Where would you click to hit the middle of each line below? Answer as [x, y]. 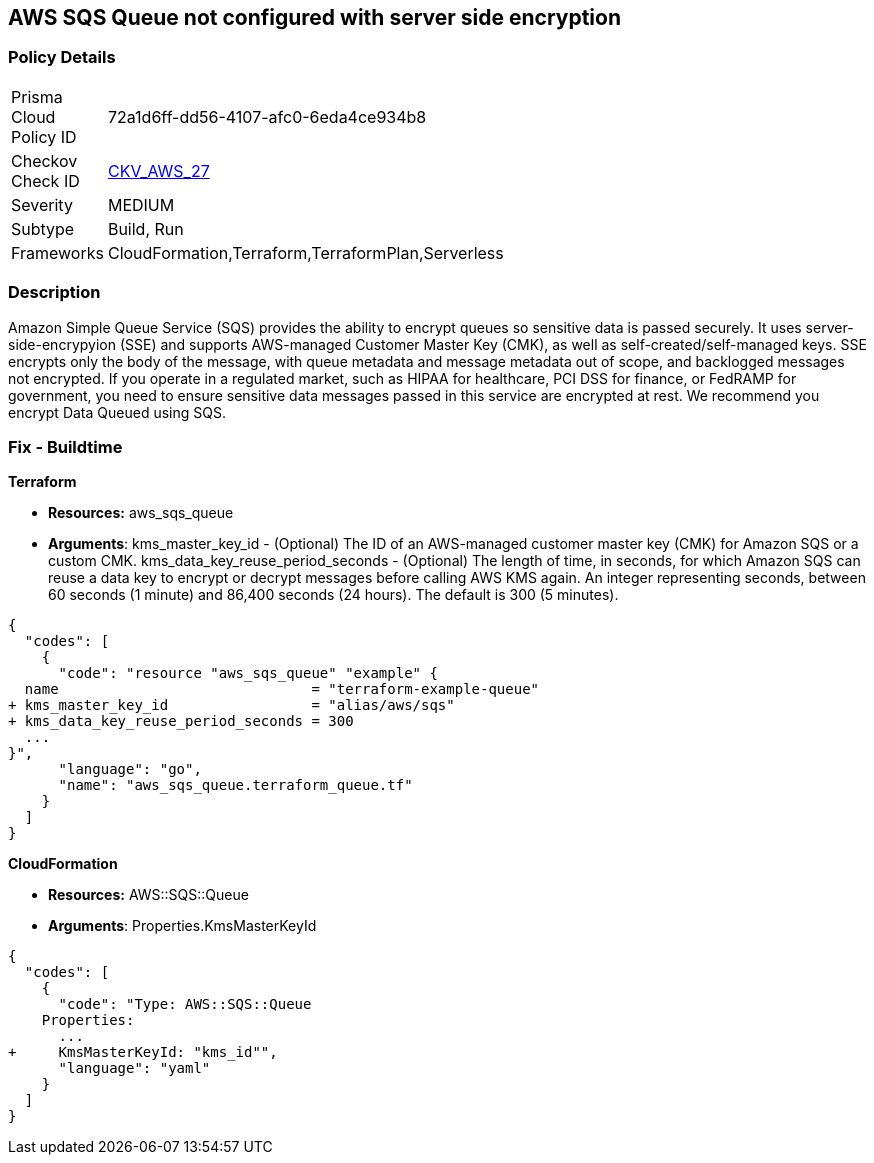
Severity [42, 204]
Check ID [45, 180]
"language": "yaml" [134, 1068]
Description [54, 292]
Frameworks [57, 252]
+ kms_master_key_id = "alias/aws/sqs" [231, 705]
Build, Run [145, 228]
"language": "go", [130, 769]
